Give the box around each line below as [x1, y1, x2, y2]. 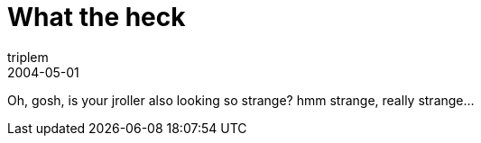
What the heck [7, 2, 186, 32]
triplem [7, 49, 49, 65]
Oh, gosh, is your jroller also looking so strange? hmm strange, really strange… [7, 92, 475, 108]
